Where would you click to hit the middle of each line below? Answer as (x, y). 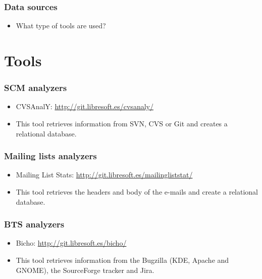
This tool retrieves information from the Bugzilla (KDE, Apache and (122, 260)
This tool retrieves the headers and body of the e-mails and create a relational (137, 192)
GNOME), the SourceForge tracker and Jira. (85, 270)
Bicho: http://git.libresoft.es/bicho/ (71, 243)
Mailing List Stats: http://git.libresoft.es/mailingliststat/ (104, 175)
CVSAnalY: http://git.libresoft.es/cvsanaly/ (85, 106)
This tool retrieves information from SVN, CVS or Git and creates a (122, 123)
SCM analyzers (36, 88)
